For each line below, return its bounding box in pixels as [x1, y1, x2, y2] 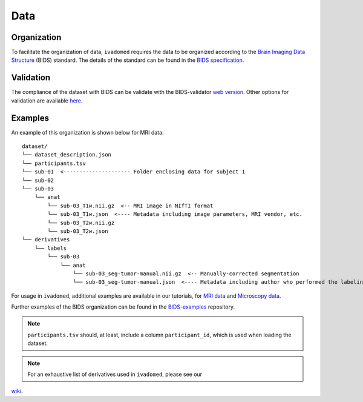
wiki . [11, 387, 23, 395]
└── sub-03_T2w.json [47, 227, 108, 235]
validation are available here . [11, 97, 83, 104]
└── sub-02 [22, 176, 54, 184]
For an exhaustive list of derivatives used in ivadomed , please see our [27, 370, 203, 378]
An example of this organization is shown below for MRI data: [11, 129, 164, 136]
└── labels [34, 244, 67, 252]
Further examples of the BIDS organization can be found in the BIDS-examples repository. [11, 303, 235, 310]
